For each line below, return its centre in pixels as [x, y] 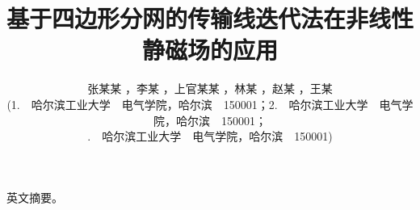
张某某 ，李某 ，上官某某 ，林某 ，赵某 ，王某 [210, 88]
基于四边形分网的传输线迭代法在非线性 [210, 18]
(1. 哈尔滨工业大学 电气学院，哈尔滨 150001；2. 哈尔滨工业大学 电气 [204, 104]
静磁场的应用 [210, 50]
